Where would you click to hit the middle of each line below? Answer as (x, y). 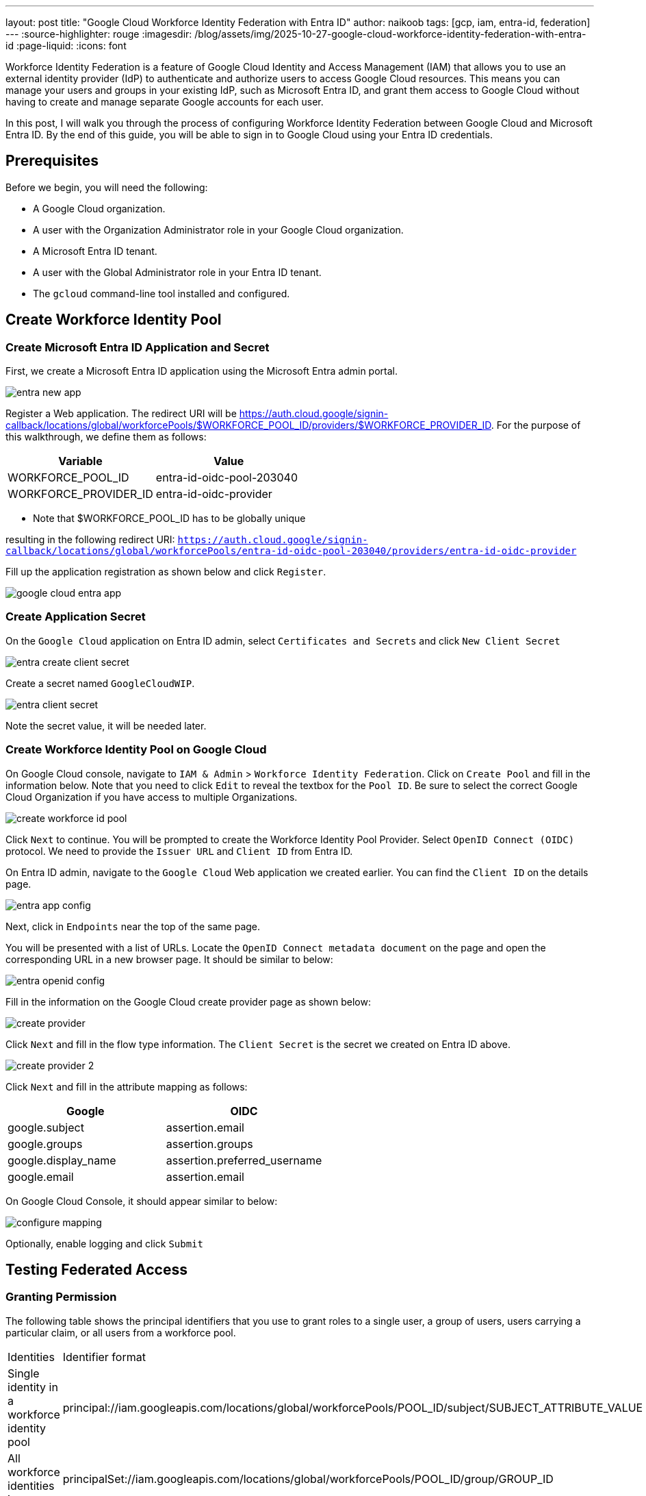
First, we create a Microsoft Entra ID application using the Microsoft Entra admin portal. (202, 371)
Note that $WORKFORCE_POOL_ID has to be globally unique (169, 519)
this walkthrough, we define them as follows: (106, 437)
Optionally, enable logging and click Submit (104, 1243)
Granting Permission (61, 1297)
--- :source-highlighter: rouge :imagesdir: (99, 34)
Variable (80, 461)
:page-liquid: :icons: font (71, 46)
